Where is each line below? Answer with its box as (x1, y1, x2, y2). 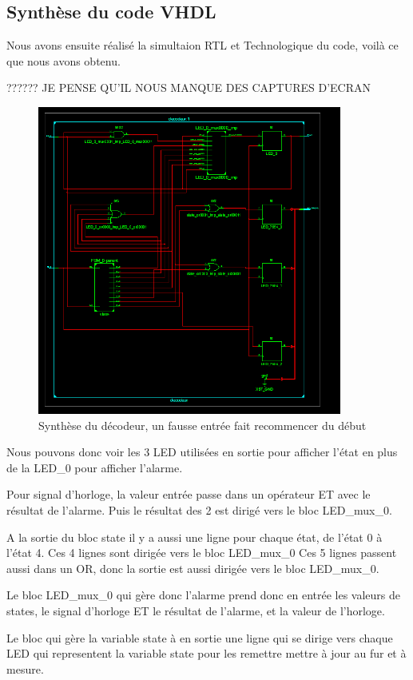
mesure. (6, 660, 44, 677)
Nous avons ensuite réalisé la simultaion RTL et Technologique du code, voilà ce (6, 37, 399, 54)
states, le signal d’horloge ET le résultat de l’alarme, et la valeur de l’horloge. (6, 602, 385, 618)
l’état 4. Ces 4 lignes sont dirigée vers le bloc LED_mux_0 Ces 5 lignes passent (6, 544, 397, 561)
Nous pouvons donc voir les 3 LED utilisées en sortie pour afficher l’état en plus (6, 443, 398, 460)
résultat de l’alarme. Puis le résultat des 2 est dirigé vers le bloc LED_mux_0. (6, 501, 392, 518)
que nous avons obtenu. (6, 52, 121, 69)
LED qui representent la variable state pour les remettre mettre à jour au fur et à (6, 645, 407, 662)
